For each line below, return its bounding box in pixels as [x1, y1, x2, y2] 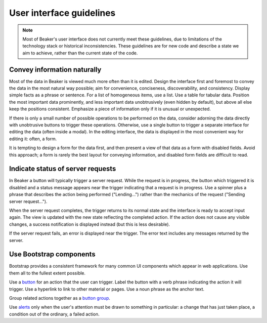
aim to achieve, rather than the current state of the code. [22, 50, 138, 56]
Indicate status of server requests [9, 164, 116, 173]
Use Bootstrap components [9, 250, 96, 259]
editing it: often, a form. [9, 136, 57, 142]
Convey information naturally [9, 65, 101, 74]
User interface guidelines [9, 7, 116, 18]
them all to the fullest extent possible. [9, 270, 86, 276]
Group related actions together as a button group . [9, 295, 111, 301]
